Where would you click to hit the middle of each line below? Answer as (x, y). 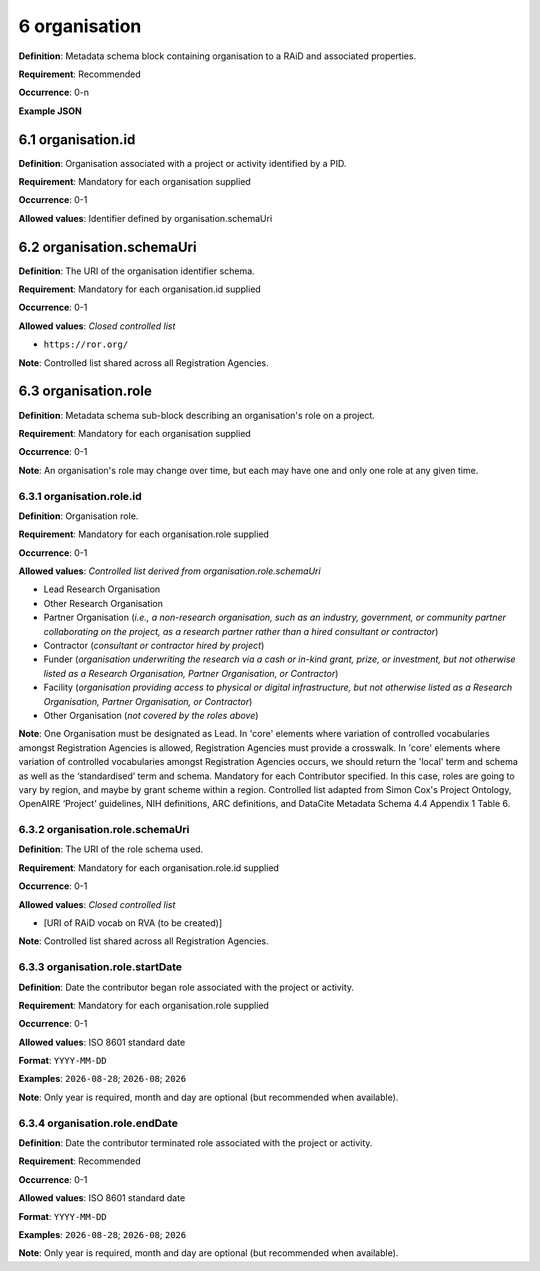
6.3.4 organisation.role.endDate (98, 1123)
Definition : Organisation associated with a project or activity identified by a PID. (182, 163)
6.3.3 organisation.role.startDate (100, 967)
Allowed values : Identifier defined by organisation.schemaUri (145, 218)
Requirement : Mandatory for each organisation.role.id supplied (149, 867)
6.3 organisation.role (85, 391)
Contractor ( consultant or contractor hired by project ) (154, 645)
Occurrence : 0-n (54, 92)
